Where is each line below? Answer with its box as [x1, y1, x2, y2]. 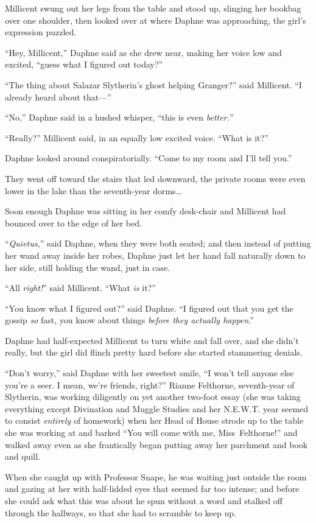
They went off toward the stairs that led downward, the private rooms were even [5, 172, 306, 184]
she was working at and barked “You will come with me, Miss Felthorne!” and [5, 426, 298, 439]
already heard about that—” [5, 90, 111, 103]
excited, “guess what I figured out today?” [5, 58, 163, 71]
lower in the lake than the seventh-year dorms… [5, 184, 182, 197]
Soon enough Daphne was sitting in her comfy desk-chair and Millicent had [5, 205, 286, 217]
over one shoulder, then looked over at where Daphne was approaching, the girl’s [5, 13, 306, 26]
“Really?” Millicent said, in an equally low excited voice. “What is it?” [5, 131, 269, 144]
